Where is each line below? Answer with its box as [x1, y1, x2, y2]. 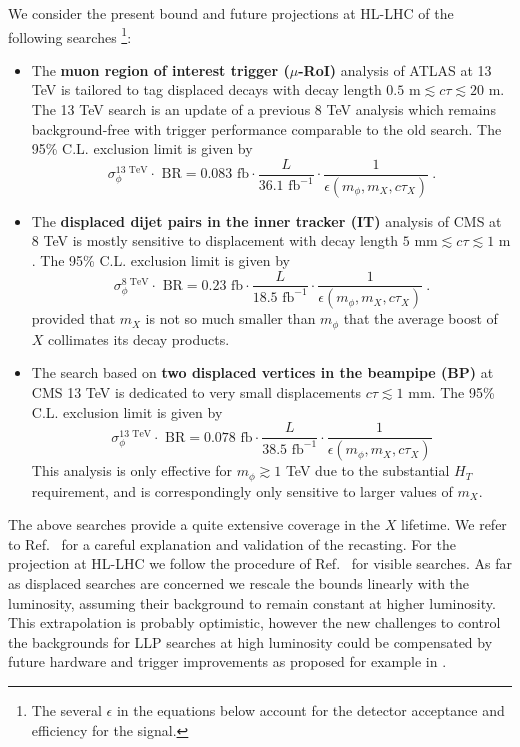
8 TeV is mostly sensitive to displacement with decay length [31, 230, 399, 251]
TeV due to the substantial [285, 460, 450, 481]
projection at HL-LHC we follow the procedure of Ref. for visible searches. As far [8, 553, 512, 574]
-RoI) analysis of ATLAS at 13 [298, 59, 492, 80]
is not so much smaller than [145, 308, 316, 329]
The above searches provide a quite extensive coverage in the [8, 514, 381, 535]
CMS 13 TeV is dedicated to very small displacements [31, 382, 362, 403]
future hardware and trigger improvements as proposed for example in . [8, 651, 447, 672]
